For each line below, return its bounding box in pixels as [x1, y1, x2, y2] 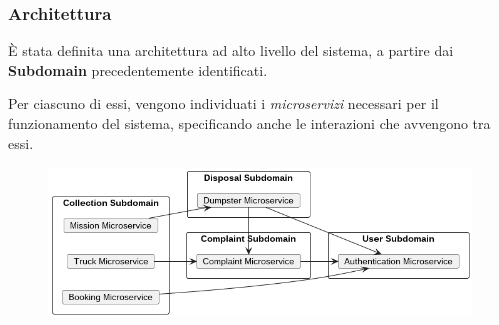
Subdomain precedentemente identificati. [8, 59, 268, 80]
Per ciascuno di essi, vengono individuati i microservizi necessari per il [8, 93, 439, 114]
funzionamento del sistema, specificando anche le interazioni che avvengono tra [8, 113, 491, 133]
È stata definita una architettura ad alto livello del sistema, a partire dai [8, 40, 454, 61]
